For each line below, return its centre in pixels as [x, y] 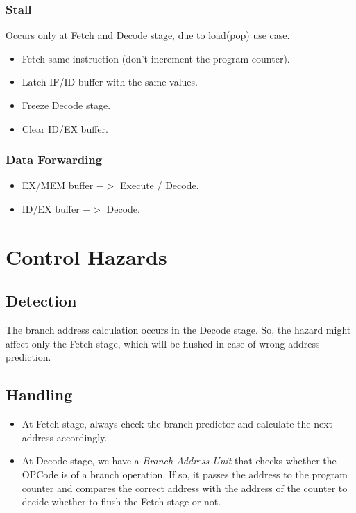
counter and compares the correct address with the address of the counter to [185, 488]
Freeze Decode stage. [66, 105]
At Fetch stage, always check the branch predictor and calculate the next [177, 424]
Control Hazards [86, 256]
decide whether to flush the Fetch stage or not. [121, 502]
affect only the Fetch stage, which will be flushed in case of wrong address [163, 343]
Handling [39, 394]
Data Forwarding [54, 160]
